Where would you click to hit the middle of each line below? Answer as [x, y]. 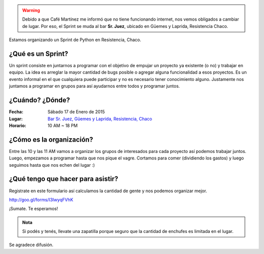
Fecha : [16, 112]
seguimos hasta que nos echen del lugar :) [52, 165]
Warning [31, 10]
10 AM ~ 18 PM [63, 126]
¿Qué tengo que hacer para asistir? [64, 179]
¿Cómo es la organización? [51, 140]
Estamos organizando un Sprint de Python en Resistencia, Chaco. [75, 40]
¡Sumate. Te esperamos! [33, 209]
